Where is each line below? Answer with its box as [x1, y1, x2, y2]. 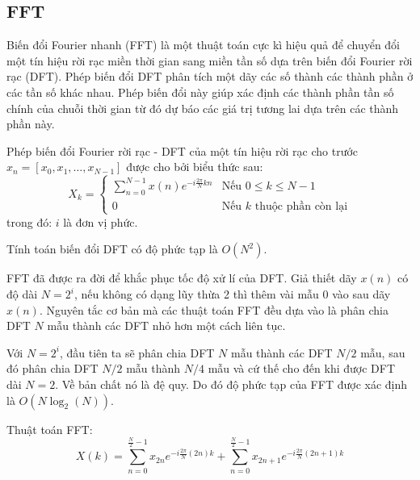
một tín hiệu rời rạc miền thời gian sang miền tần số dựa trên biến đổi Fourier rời [6, 52, 413, 69]
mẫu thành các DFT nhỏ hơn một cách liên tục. [47, 317, 286, 334]
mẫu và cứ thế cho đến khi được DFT [208, 360, 396, 377]
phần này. [6, 115, 55, 132]
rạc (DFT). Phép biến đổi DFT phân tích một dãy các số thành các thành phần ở [6, 68, 414, 85]
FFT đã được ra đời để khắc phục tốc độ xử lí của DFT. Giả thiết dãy [6, 269, 357, 286]
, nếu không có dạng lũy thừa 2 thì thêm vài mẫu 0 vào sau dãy [73, 286, 391, 303]
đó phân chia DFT [6, 360, 99, 377]
